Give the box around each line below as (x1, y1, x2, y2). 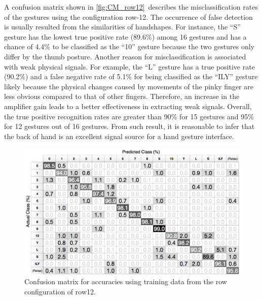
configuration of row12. (24, 286, 96, 296)
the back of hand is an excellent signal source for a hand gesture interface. (4, 130, 234, 141)
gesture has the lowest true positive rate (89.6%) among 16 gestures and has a (4, 31, 247, 42)
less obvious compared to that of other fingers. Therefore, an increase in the (4, 91, 240, 102)
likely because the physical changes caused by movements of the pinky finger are (4, 81, 253, 91)
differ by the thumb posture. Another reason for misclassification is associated (4, 51, 246, 61)
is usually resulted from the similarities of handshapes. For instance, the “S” (4, 21, 241, 32)
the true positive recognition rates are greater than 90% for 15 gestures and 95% (4, 111, 254, 121)
